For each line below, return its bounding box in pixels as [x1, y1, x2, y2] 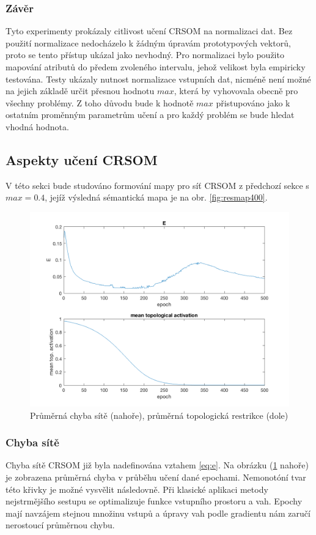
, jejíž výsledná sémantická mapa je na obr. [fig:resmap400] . [45, 191, 268, 204]
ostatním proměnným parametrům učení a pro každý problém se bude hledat [6, 108, 295, 121]
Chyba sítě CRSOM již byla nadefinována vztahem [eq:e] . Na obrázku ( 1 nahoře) [6, 459, 309, 471]
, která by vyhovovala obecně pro [174, 84, 298, 97]
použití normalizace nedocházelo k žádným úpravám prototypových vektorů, [6, 36, 291, 49]
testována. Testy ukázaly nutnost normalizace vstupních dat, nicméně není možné [6, 72, 311, 85]
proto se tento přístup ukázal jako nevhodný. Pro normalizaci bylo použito [6, 48, 284, 61]
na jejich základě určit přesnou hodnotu [6, 84, 155, 97]
